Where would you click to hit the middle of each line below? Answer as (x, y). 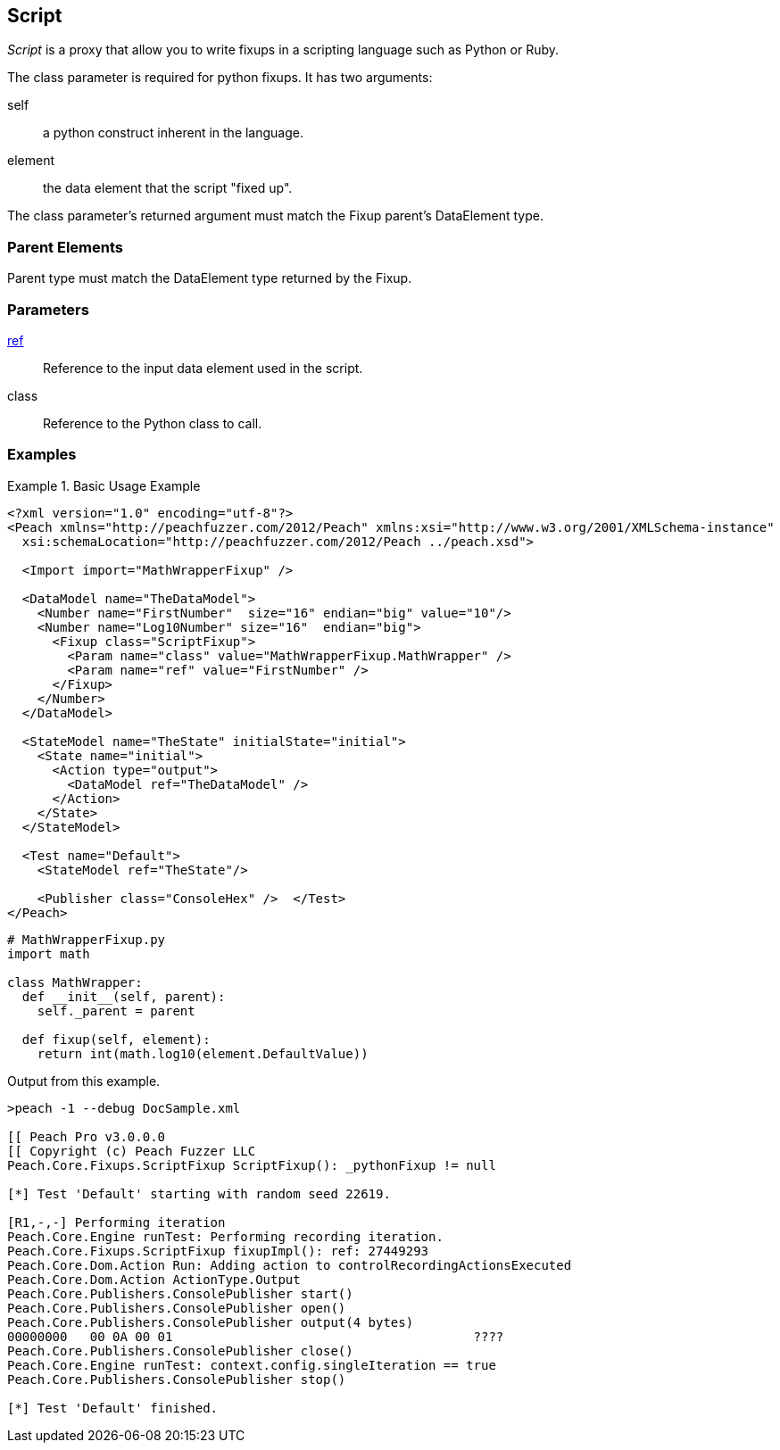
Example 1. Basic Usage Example (104, 485)
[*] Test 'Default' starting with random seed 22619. (199, 1193)
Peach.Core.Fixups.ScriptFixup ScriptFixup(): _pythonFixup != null (252, 1165)
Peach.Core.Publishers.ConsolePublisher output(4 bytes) (211, 1322)
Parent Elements (65, 247)
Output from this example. (84, 1081)
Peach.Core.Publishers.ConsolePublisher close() (180, 1351)
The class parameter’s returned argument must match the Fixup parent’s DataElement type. (275, 216)
